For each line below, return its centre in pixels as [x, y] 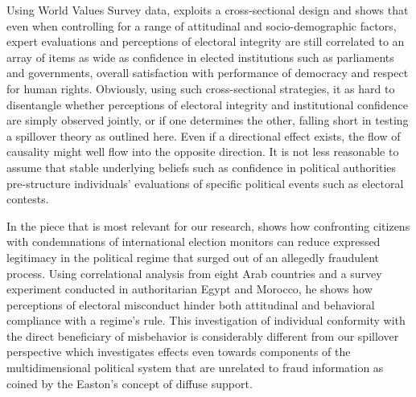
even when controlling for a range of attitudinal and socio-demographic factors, [202, 25]
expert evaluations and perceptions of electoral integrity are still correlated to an [206, 41]
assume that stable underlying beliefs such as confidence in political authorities [202, 167]
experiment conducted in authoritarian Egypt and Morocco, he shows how [189, 289]
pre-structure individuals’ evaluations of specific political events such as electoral [205, 183]
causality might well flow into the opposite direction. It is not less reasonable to [203, 151]
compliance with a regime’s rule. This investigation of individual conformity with [206, 320]
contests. [28, 199]
